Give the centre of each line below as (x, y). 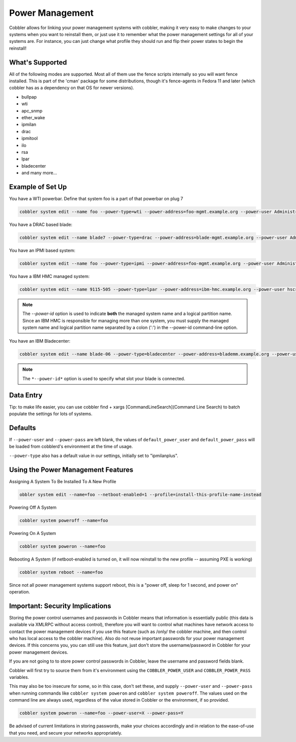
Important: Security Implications (60, 606)
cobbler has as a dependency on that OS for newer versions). (72, 88)
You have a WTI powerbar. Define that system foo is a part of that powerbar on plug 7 (96, 199)
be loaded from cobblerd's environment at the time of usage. (71, 447)
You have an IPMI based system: (42, 250)
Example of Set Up (38, 187)
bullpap (29, 97)
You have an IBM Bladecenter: (40, 341)
